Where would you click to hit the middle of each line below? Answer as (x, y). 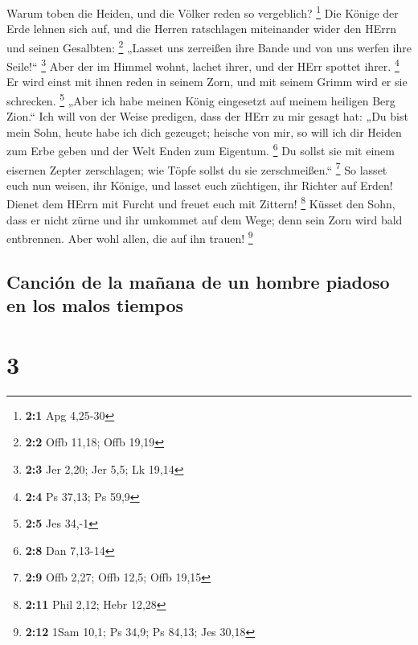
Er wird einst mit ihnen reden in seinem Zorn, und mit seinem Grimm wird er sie (207, 82)
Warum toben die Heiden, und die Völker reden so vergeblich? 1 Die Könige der (203, 12)
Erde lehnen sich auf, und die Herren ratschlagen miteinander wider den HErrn (202, 29)
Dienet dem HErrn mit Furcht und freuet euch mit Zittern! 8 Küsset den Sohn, (201, 203)
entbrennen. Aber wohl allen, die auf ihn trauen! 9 (130, 237)
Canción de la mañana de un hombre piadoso (198, 281)
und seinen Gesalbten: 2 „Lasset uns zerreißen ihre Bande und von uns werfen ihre (209, 46)
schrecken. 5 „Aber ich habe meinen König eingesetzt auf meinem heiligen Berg (201, 99)
